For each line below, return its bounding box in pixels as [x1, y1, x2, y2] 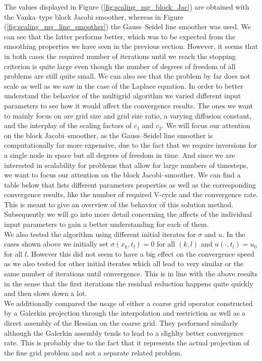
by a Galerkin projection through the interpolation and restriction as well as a [4, 308, 245, 318]
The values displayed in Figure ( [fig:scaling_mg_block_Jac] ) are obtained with [4, 2, 249, 12]
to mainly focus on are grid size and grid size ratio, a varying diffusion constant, [4, 110, 251, 121]
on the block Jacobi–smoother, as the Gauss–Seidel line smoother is [4, 130, 213, 140]
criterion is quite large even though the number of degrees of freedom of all [4, 61, 236, 71]
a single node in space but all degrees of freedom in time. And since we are [4, 149, 235, 160]
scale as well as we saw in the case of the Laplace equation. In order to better [4, 80, 243, 91]
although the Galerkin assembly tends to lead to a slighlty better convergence [4, 327, 244, 338]
